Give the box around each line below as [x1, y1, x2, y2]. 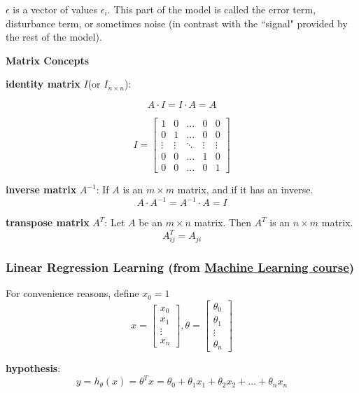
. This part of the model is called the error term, [107, 2, 316, 16]
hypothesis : [6, 361, 61, 375]
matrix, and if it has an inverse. [177, 182, 314, 197]
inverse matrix [6, 182, 77, 197]
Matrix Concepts [6, 53, 90, 67]
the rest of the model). [6, 29, 102, 44]
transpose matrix [6, 215, 90, 230]
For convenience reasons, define [6, 286, 139, 301]
